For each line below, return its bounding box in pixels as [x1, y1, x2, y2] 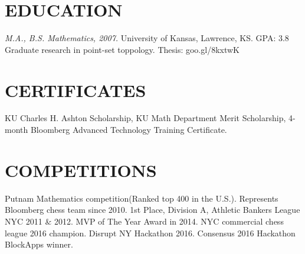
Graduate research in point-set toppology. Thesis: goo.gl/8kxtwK [5, 43, 240, 55]
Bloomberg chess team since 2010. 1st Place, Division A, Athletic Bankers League [5, 203, 300, 216]
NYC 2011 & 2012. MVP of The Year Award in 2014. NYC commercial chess [5, 215, 284, 227]
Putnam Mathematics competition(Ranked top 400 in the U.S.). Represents [5, 192, 278, 204]
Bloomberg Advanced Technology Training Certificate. [30, 123, 227, 136]
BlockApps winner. [5, 238, 73, 250]
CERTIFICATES [5, 78, 146, 102]
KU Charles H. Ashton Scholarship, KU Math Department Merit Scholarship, [5, 112, 286, 124]
